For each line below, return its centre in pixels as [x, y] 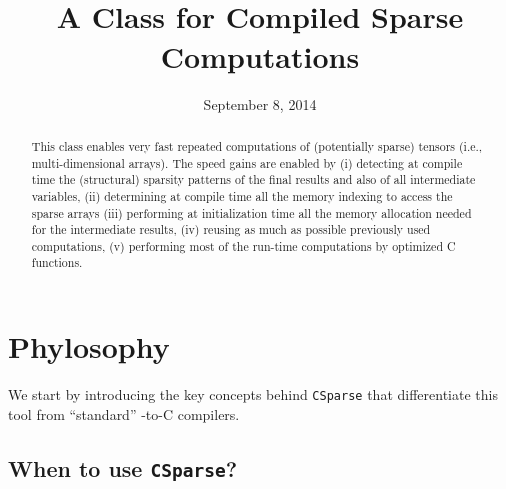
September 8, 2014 [260, 103]
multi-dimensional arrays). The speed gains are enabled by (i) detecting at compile [247, 162]
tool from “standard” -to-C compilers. [124, 413]
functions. [57, 262]
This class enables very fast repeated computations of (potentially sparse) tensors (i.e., [257, 145]
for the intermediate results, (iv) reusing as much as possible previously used [231, 229]
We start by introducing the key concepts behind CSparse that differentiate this [253, 394]
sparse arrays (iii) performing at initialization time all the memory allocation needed [251, 212]
